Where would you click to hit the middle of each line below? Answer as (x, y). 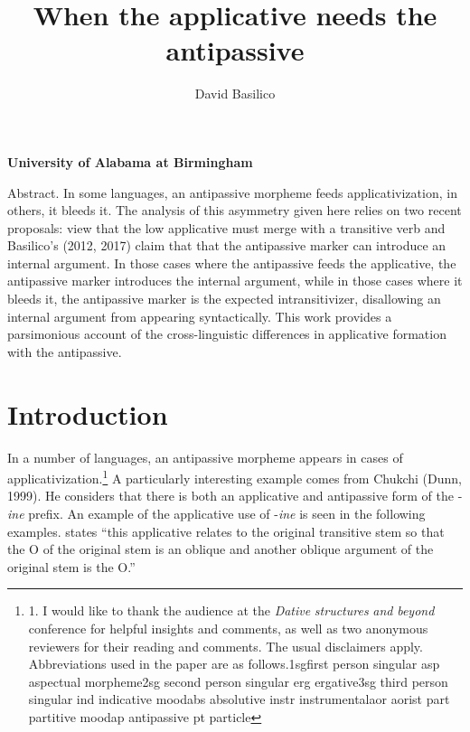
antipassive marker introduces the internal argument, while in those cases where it (235, 281)
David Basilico (235, 94)
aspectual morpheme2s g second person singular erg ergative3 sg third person (238, 681)
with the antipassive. (65, 351)
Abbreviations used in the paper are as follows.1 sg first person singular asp (234, 664)
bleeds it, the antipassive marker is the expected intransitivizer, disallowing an (224, 299)
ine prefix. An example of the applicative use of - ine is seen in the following (216, 513)
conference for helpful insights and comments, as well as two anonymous (228, 628)
